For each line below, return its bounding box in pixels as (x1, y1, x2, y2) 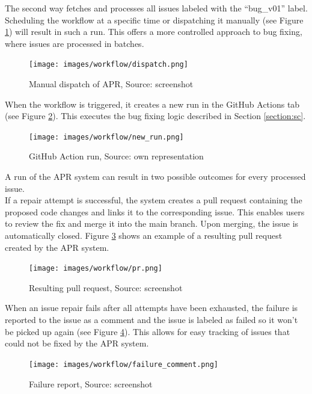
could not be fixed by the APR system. (5, 337, 149, 349)
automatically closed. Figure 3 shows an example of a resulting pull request (5, 229, 283, 242)
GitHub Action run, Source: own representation (29, 150, 204, 162)
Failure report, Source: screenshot (29, 377, 153, 390)
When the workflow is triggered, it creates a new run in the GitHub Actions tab (5, 97, 300, 110)
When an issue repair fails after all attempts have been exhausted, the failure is (5, 301, 298, 314)
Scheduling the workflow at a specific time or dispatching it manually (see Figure (5, 13, 304, 26)
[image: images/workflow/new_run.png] (29, 132, 184, 141)
